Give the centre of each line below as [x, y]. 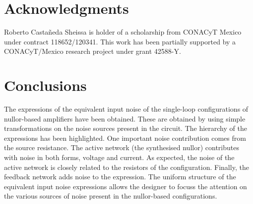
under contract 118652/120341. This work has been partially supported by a [120, 41]
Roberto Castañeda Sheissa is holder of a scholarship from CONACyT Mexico [123, 32]
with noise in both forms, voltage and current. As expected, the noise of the [119, 157]
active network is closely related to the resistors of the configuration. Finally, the [126, 167]
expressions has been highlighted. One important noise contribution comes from [125, 138]
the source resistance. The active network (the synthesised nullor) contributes [122, 147]
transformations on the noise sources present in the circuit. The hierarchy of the [126, 128]
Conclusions [45, 85]
